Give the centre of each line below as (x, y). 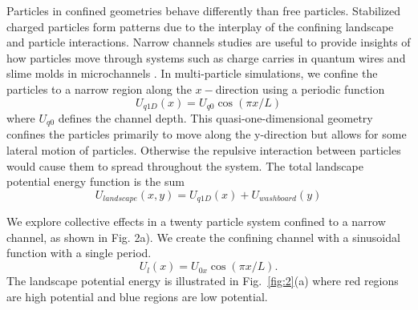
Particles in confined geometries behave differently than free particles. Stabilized (204, 10)
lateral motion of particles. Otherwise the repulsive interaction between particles (204, 150)
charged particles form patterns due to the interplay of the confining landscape (200, 26)
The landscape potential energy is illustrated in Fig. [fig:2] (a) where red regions (203, 281)
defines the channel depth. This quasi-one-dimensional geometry (215, 118)
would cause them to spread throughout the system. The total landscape (185, 165)
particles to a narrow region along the (99, 89)
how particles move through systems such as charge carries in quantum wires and (206, 57)
